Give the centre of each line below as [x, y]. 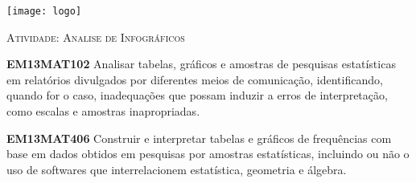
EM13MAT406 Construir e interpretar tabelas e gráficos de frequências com [199, 138]
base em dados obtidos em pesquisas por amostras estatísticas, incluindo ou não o [208, 154]
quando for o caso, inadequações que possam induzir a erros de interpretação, [197, 95]
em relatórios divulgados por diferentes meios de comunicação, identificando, [195, 79]
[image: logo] [44, 11]
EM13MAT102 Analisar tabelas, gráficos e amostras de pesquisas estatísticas [201, 64]
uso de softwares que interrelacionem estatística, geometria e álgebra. [177, 169]
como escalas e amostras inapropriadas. [103, 111]
